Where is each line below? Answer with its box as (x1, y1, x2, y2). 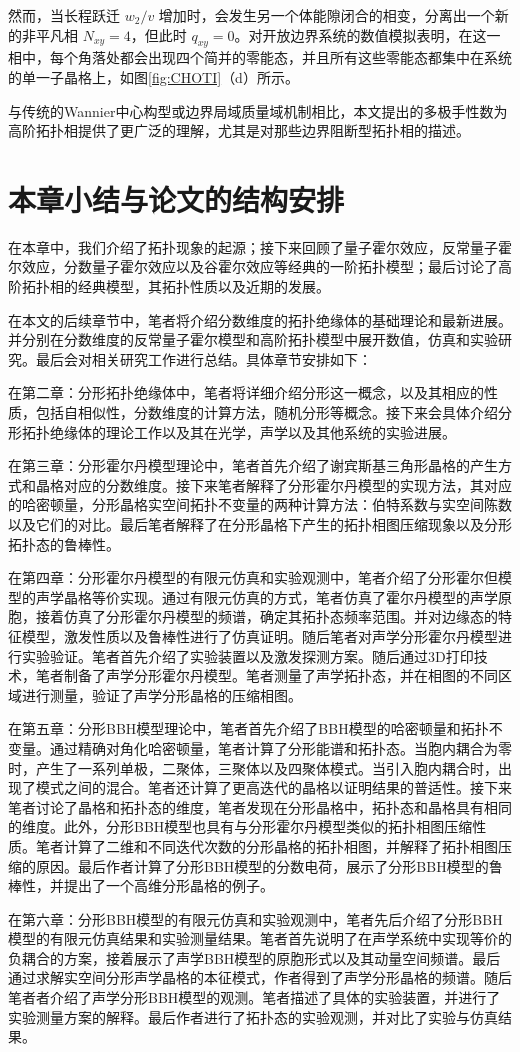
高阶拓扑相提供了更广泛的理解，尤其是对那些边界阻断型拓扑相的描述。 (8, 120, 470, 141)
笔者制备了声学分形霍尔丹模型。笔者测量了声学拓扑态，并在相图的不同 (35, 665, 498, 686)
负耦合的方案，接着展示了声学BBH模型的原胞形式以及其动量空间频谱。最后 (8, 947, 501, 968)
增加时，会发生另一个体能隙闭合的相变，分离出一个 (158, 5, 495, 25)
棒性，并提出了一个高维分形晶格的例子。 (8, 875, 274, 896)
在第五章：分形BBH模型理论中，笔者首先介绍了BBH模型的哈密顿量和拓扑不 (8, 718, 503, 739)
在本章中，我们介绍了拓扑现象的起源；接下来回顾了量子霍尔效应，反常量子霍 (8, 236, 512, 257)
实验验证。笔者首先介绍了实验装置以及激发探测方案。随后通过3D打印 (21, 645, 474, 666)
